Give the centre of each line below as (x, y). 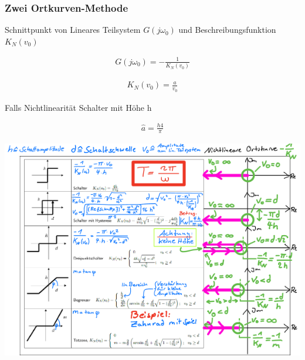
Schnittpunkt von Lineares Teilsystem (73, 30)
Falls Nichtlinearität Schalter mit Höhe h (78, 107)
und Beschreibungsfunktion (227, 30)
